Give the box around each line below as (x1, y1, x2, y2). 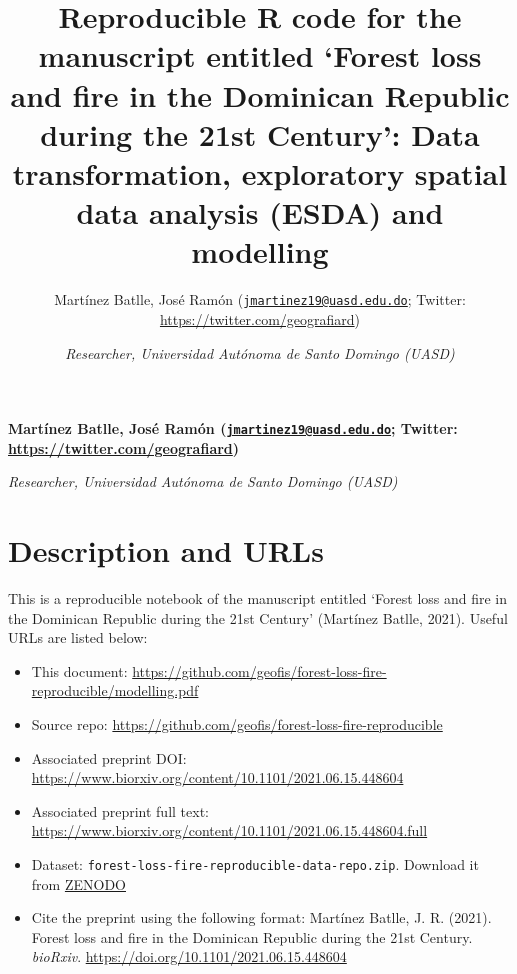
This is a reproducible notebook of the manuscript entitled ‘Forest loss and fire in (8, 588, 508, 609)
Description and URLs (8, 530, 324, 571)
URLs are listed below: (8, 627, 148, 648)
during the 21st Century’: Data (40, 113, 480, 154)
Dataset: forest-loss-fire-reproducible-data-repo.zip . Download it (31, 854, 479, 874)
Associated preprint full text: (31, 800, 209, 821)
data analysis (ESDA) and (76, 192, 444, 233)
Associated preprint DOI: (31, 747, 187, 768)
